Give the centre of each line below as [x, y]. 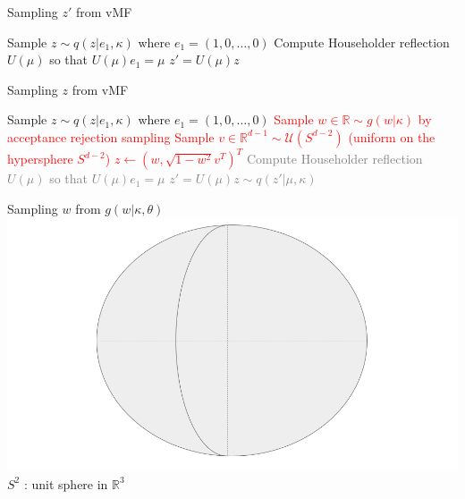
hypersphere [40, 159]
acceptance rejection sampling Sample [111, 136]
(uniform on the [392, 136]
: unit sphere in [66, 483]
